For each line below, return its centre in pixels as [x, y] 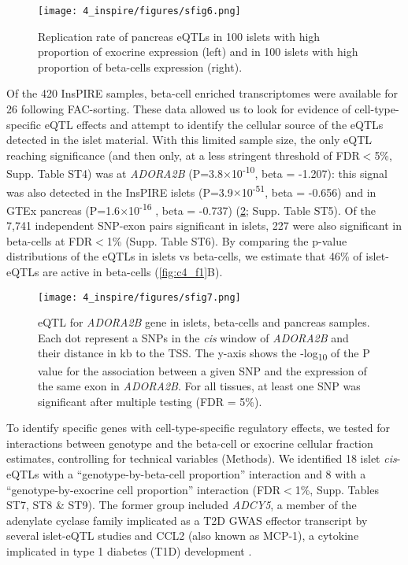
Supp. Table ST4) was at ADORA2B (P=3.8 [115, 174]
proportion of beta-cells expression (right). [140, 66]
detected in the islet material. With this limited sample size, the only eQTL [189, 140]
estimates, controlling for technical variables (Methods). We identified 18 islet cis [202, 458]
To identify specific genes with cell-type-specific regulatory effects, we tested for [198, 428]
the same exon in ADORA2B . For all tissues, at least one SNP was [199, 386]
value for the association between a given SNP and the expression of [202, 370]
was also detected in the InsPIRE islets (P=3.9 [120, 192]
